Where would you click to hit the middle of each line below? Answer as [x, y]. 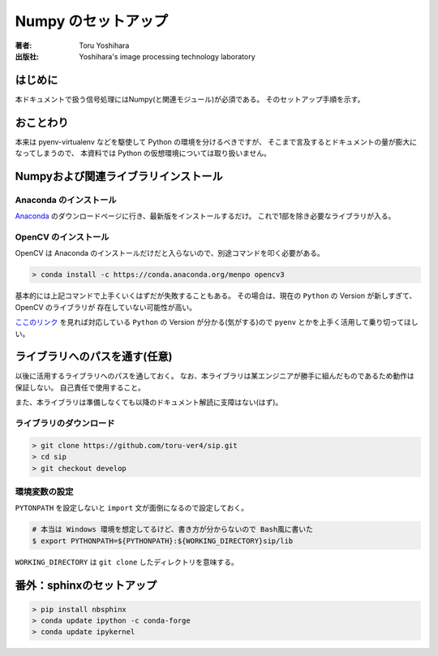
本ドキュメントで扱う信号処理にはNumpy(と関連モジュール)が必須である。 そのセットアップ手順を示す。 [190, 99]
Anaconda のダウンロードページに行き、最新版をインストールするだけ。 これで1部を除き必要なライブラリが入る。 [205, 216]
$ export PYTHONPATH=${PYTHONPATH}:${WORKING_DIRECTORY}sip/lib [163, 541]
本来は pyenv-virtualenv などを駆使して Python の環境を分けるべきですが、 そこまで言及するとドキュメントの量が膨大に [216, 141]
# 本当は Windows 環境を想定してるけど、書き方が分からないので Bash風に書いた [173, 529]
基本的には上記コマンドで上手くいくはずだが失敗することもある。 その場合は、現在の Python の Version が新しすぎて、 [216, 296]
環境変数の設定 [44, 491]
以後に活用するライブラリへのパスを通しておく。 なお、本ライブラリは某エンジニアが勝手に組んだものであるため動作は [215, 376]
